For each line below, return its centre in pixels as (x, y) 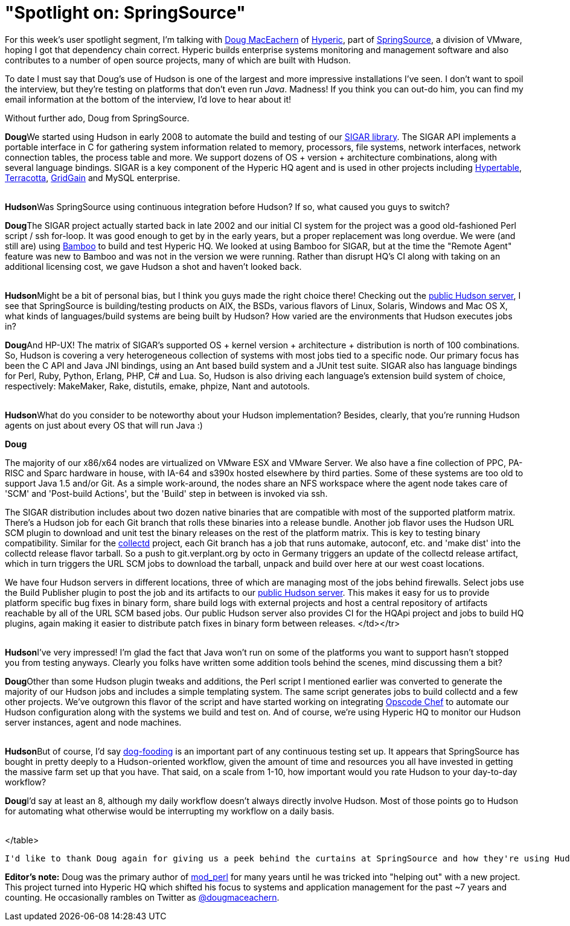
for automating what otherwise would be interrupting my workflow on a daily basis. (170, 811)
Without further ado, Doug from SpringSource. (97, 118)
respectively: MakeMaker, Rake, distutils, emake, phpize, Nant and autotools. (158, 386)
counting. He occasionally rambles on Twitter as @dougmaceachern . (142, 897)
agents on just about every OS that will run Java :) (104, 425)
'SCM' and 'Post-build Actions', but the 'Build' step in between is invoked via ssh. (166, 493)
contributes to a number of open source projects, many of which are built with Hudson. (178, 60)
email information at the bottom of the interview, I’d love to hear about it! (148, 99)
